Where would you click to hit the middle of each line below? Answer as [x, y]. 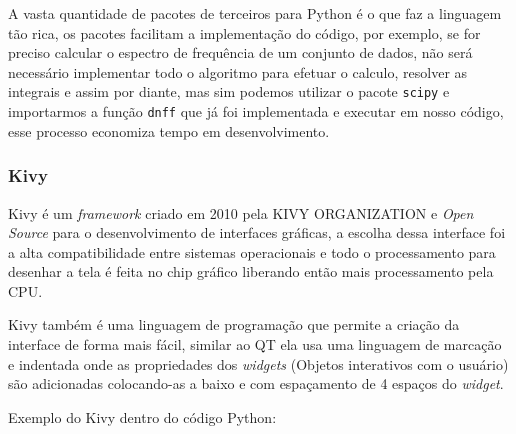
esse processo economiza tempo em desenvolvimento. [169, 130]
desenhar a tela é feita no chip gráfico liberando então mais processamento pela [251, 271]
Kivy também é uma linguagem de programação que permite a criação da [234, 324]
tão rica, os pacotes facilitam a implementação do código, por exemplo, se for [244, 32]
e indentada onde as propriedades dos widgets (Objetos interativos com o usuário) [258, 363]
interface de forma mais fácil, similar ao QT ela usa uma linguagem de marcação [255, 344]
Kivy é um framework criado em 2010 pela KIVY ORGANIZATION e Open [241, 212]
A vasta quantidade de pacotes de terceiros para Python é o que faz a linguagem [255, 13]
